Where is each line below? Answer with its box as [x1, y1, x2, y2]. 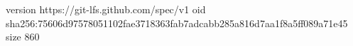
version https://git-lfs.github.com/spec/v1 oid [6, 2, 206, 16]
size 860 [6, 29, 40, 44]
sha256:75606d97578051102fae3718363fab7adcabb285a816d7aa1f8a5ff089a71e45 [6, 15, 348, 30]
